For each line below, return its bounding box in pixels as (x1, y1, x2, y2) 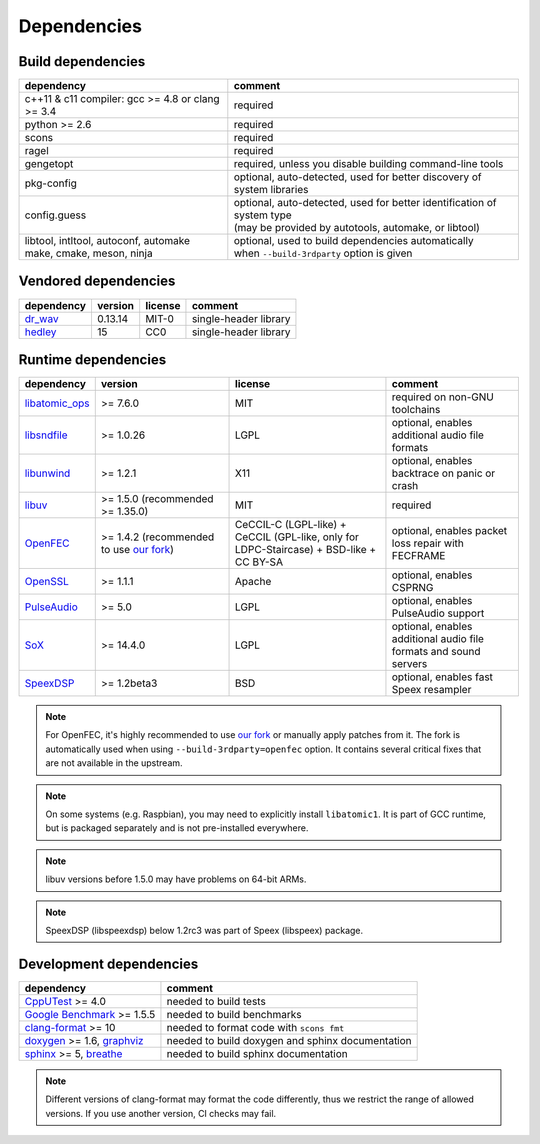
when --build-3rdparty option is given (233, 246, 413, 260)
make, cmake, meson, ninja (24, 246, 154, 260)
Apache (235, 575, 272, 589)
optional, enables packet (391, 524, 508, 538)
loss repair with (391, 536, 464, 550)
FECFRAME (391, 549, 446, 563)
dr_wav (24, 311, 59, 325)
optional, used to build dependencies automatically (233, 234, 474, 248)
